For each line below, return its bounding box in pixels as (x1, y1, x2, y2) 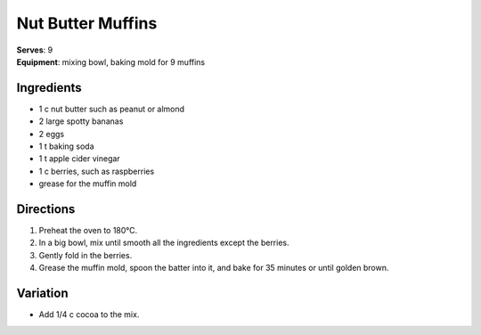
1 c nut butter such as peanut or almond (38, 103, 185, 114)
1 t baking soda (38, 141, 94, 151)
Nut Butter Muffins (16, 13, 158, 33)
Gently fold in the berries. (38, 249, 133, 260)
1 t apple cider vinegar (38, 153, 120, 164)
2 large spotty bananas (38, 116, 124, 127)
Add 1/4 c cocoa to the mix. (38, 309, 140, 320)
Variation (16, 286, 69, 301)
